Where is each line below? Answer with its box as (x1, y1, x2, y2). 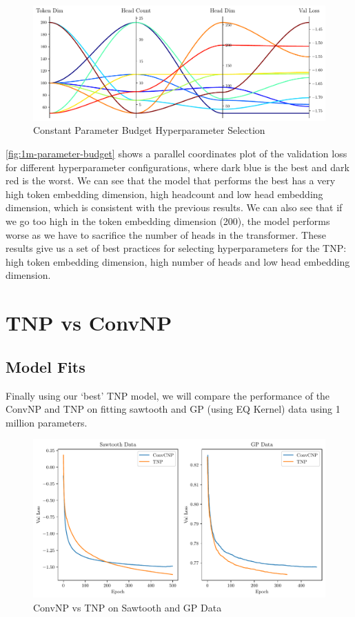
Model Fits (6, 355, 85, 377)
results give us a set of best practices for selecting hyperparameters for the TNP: (6, 241, 347, 255)
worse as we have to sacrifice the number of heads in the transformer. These (6, 227, 326, 242)
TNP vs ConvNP (6, 308, 172, 337)
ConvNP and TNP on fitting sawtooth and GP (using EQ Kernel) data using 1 (6, 402, 341, 416)
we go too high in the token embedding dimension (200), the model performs (6, 214, 330, 228)
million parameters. (6, 415, 88, 429)
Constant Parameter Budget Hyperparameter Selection (33, 123, 265, 137)
